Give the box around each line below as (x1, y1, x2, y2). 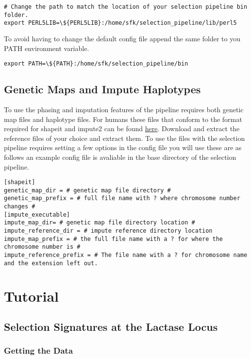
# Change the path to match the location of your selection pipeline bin (4, 3, 248, 10)
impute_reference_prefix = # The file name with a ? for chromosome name (4, 252, 248, 259)
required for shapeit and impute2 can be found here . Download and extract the (4, 123, 240, 134)
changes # (4, 203, 35, 210)
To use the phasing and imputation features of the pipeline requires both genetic (4, 104, 244, 115)
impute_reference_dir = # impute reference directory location (4, 227, 213, 235)
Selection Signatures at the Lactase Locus (4, 319, 218, 334)
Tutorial (4, 286, 59, 306)
